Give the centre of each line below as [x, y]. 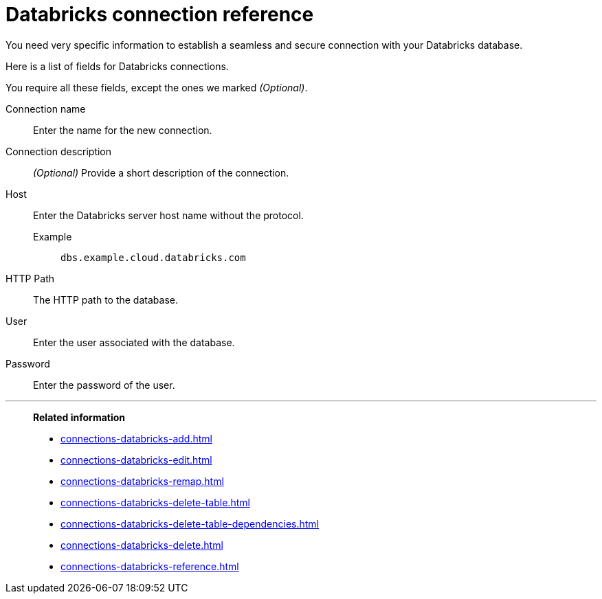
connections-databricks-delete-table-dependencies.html [190, 523]
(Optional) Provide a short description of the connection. [161, 172]
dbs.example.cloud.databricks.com [153, 257]
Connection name [46, 109]
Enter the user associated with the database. [134, 342]
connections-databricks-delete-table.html [155, 502]
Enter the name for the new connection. [123, 130]
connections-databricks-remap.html [142, 481]
